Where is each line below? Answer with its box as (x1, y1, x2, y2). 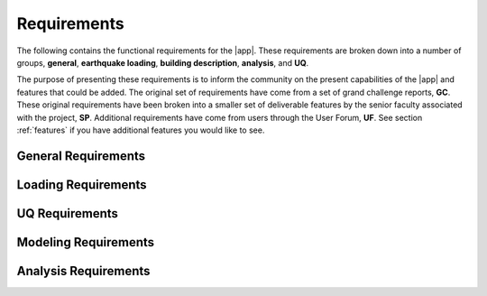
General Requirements (16, 148, 146, 163)
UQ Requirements (16, 206, 119, 221)
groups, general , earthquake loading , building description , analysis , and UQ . (16, 57, 309, 68)
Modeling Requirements (16, 235, 155, 250)
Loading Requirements (16, 177, 148, 192)
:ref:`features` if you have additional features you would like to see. (16, 125, 265, 135)
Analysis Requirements (16, 263, 151, 279)
